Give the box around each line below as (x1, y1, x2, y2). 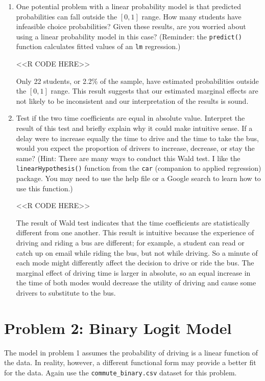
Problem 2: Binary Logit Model (4, 317, 232, 338)
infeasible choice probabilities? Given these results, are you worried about (16, 21, 246, 32)
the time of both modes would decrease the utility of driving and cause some (16, 277, 256, 288)
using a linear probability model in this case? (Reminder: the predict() (16, 31, 243, 41)
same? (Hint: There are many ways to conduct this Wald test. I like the (16, 152, 240, 163)
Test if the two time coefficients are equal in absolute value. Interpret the (16, 113, 245, 123)
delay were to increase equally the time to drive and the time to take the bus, (16, 132, 259, 143)
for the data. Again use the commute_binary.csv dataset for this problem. (4, 367, 237, 377)
